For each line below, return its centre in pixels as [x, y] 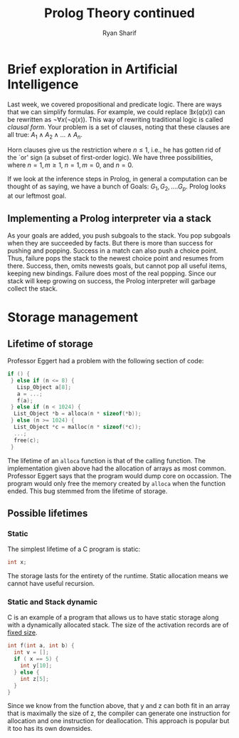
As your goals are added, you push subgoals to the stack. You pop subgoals [119, 236]
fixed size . [22, 632]
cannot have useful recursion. [51, 584]
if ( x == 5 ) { [36, 659]
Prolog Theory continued [119, 13]
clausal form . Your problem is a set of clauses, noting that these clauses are [119, 127]
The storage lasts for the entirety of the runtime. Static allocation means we [118, 576]
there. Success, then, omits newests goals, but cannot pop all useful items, [117, 266]
